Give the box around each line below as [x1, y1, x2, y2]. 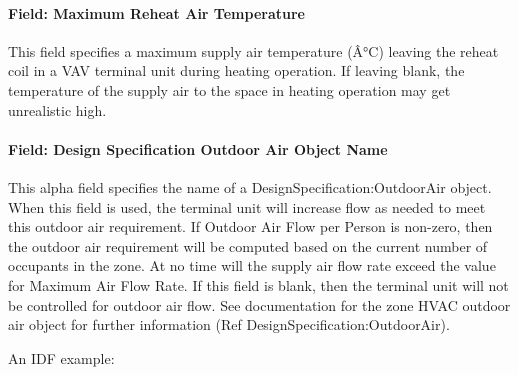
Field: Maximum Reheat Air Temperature [8, 2, 305, 23]
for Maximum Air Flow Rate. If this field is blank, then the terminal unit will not [8, 274, 509, 295]
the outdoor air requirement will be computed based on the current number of [8, 235, 488, 256]
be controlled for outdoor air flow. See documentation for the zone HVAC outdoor [8, 294, 511, 315]
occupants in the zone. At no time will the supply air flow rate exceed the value [8, 255, 496, 276]
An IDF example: [8, 347, 115, 368]
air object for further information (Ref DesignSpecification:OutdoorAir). [8, 314, 450, 335]
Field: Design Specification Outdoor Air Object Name [8, 138, 388, 159]
